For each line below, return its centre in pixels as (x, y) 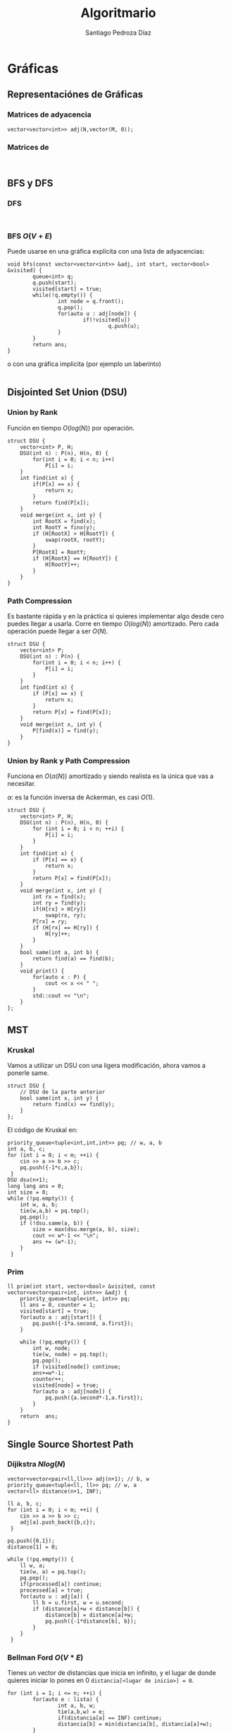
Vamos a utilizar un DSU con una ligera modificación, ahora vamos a (107, 1065)
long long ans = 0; (36, 1186)
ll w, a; (33, 1565)
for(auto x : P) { (60, 977)
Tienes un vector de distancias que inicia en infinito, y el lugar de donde (112, 1673)
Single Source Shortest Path (70, 1444)
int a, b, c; (26, 1149)
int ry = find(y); (60, 903)
